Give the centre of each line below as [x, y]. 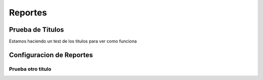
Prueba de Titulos [37, 30]
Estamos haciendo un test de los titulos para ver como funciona [73, 41]
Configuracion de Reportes [51, 55]
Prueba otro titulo [30, 69]
